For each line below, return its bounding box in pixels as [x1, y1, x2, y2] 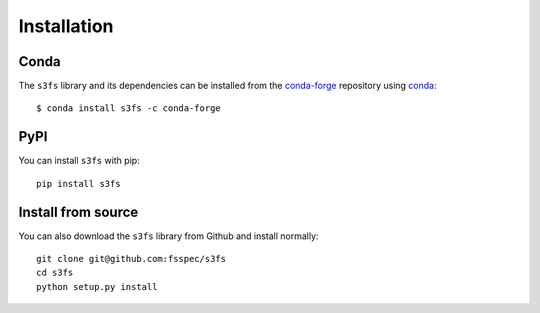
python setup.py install [36, 281, 158, 292]
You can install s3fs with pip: [18, 155, 140, 167]
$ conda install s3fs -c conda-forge [36, 103, 222, 114]
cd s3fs [36, 267, 74, 279]
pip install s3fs [36, 178, 121, 189]
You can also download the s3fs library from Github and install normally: [18, 230, 319, 242]
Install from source [18, 203, 139, 220]
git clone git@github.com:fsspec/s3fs [36, 253, 227, 265]
